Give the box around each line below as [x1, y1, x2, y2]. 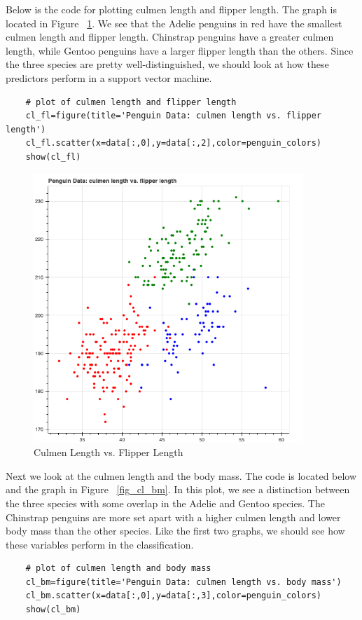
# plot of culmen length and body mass [25, 563, 211, 574]
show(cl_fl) [25, 151, 81, 162]
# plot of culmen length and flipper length [25, 97, 237, 107]
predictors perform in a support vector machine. [6, 70, 212, 85]
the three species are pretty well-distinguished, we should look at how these [6, 57, 329, 71]
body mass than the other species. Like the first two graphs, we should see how [6, 523, 345, 538]
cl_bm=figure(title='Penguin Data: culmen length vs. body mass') [25, 577, 342, 587]
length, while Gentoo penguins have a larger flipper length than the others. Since [6, 43, 354, 57]
